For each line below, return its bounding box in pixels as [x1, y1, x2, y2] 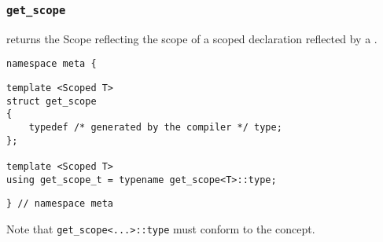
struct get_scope [6, 95, 97, 107]
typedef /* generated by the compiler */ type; [28, 122, 282, 133]
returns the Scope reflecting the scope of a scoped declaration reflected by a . [6, 30, 377, 46]
